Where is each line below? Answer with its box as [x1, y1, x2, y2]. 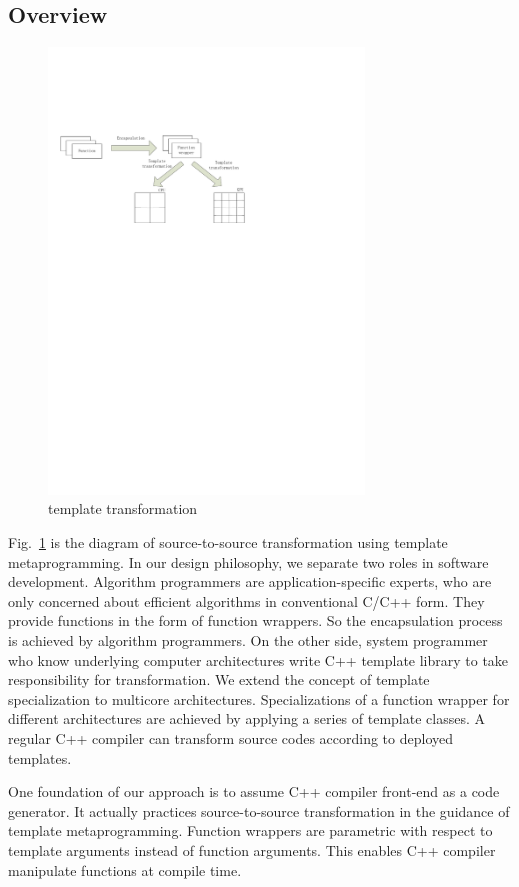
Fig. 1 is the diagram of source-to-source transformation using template [8, 532, 448, 553]
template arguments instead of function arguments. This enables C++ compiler [8, 839, 496, 860]
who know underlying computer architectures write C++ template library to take [8, 649, 509, 670]
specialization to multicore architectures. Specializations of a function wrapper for [8, 688, 510, 709]
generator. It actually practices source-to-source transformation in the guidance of [8, 800, 510, 821]
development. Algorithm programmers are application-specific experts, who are [8, 571, 492, 592]
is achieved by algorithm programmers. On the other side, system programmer [8, 629, 488, 650]
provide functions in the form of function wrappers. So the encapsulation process [8, 610, 503, 631]
